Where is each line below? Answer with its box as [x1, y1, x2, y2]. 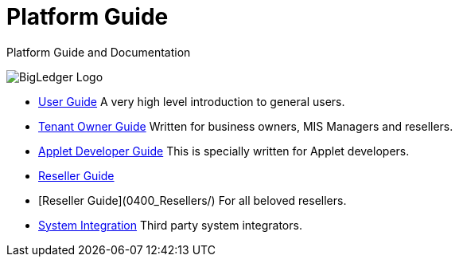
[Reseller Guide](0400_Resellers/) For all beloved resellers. [38, 193, 347, 207]
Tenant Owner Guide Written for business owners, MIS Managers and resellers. [38, 119, 453, 133]
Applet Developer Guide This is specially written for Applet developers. [38, 143, 410, 158]
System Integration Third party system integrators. [38, 218, 302, 232]
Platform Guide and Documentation [6, 45, 191, 59]
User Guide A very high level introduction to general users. [38, 94, 345, 108]
